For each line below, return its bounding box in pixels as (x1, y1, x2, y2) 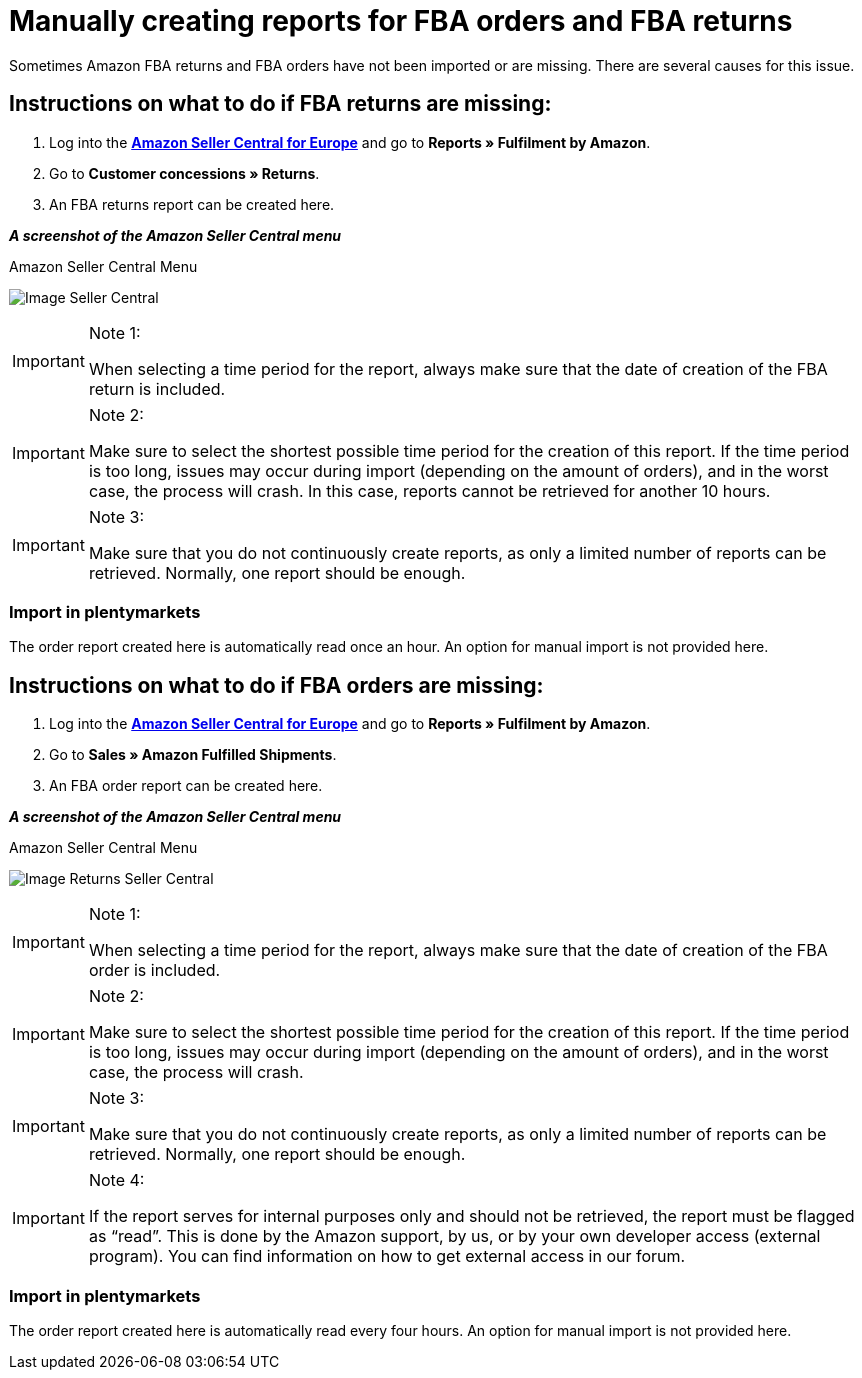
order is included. (88, 960, 221, 981)
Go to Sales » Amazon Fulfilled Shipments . (49, 746, 337, 764)
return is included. (88, 378, 226, 399)
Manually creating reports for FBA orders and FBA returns (9, 4, 793, 38)
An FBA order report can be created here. (49, 777, 323, 795)
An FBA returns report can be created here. (49, 195, 335, 213)
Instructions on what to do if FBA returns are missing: (9, 91, 552, 117)
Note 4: (88, 1170, 145, 1191)
